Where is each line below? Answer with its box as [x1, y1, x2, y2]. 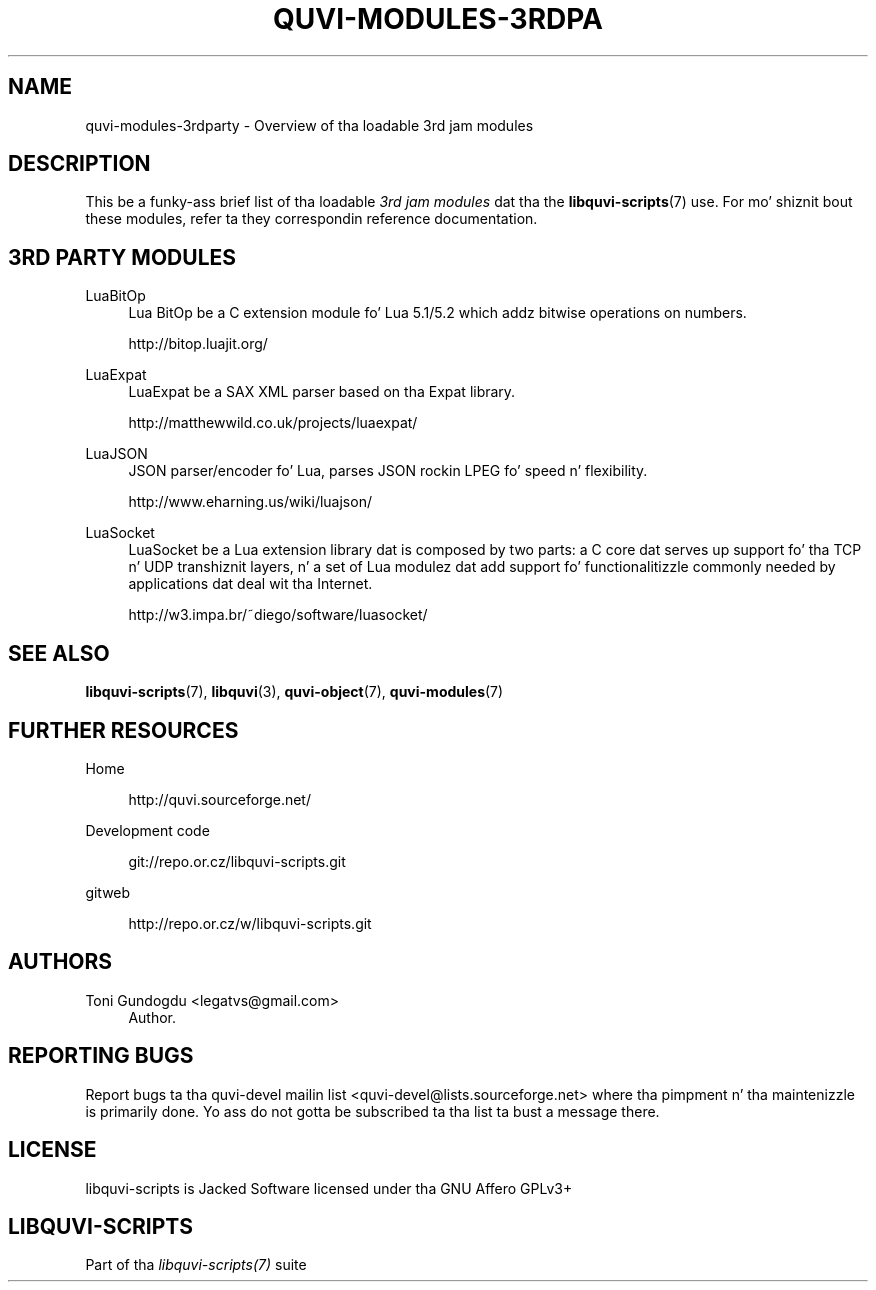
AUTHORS [8, 949, 113, 975]
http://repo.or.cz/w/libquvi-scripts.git [128, 914, 372, 932]
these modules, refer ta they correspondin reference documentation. [85, 210, 538, 228]
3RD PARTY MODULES [8, 244, 237, 270]
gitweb [85, 883, 131, 901]
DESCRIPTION [8, 151, 151, 177]
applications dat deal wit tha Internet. [128, 575, 373, 593]
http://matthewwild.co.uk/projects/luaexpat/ [128, 414, 418, 432]
